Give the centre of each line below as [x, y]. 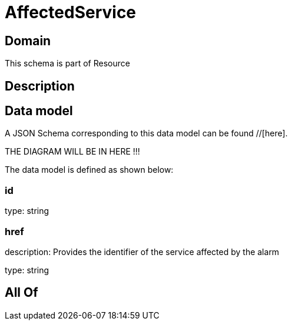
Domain [28, 41]
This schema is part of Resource [67, 63]
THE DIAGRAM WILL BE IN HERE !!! [72, 152]
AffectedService [71, 12]
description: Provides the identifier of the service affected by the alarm [142, 252]
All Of [21, 293]
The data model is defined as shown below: [89, 170]
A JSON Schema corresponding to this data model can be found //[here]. [146, 133]
